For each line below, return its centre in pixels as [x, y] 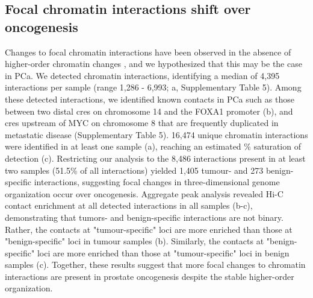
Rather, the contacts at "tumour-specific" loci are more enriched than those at [149, 229]
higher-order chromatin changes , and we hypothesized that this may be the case [153, 64]
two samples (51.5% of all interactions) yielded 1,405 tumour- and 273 [134, 170]
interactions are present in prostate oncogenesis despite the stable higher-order [150, 276]
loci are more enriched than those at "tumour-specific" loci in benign [163, 252]
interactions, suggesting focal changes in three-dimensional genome [157, 182]
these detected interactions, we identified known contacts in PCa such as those [150, 99]
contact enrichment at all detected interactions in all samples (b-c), [129, 205]
